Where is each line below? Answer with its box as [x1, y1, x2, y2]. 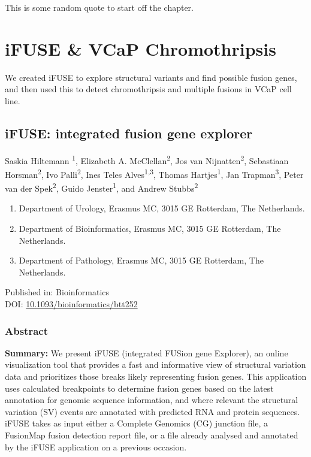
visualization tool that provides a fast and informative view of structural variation [5, 358, 306, 371]
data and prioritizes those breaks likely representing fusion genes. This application [5, 370, 307, 383]
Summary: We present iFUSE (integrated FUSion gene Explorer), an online [5, 346, 288, 359]
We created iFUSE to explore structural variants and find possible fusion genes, [5, 71, 297, 83]
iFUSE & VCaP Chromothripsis [5, 36, 276, 60]
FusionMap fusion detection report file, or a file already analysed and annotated [5, 428, 298, 441]
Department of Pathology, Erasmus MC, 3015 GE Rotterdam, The [19, 254, 264, 267]
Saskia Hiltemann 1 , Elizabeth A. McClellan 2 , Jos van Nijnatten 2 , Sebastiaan [5, 152, 289, 167]
